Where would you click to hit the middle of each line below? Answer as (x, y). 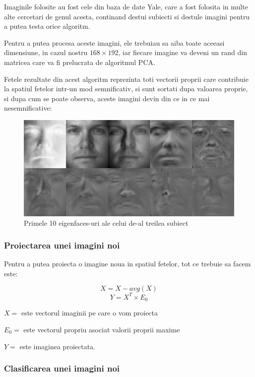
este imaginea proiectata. (58, 346)
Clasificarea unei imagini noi (62, 368)
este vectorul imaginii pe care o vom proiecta (90, 313)
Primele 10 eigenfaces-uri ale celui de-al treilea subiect (106, 223)
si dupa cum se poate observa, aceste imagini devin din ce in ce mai (107, 98)
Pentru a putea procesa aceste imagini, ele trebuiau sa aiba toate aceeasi (114, 42)
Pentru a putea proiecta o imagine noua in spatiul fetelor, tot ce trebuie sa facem (127, 264)
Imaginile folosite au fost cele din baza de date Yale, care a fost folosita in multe (126, 6)
